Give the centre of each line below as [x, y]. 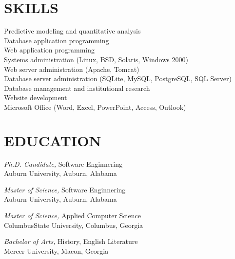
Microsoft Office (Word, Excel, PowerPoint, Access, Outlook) [95, 107]
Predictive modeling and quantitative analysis [72, 31]
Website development [36, 97]
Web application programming [49, 50]
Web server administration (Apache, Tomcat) [72, 69]
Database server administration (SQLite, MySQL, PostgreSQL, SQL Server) [118, 78]
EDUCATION [53, 140]
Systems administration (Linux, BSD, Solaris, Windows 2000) [96, 59]
